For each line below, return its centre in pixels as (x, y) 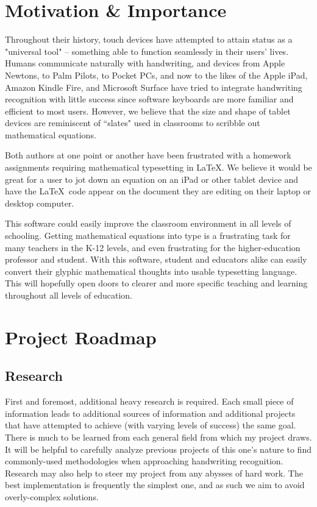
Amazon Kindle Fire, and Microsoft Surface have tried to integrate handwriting (154, 87)
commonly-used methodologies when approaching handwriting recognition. (144, 461)
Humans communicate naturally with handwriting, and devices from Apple (145, 63)
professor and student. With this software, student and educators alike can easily (156, 259)
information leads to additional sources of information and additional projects (150, 413)
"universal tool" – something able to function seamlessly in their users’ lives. (147, 51)
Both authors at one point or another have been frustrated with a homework (148, 155)
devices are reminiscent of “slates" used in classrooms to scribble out (133, 123)
